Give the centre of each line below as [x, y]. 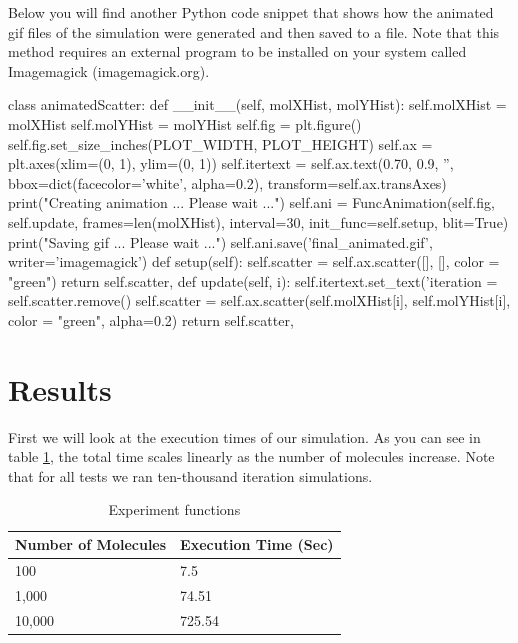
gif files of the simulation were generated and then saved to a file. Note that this [254, 31]
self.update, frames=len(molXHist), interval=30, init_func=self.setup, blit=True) [258, 221]
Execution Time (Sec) [257, 544]
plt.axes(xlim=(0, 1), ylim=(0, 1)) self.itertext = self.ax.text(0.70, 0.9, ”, [231, 163]
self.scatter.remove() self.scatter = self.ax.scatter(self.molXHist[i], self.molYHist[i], [259, 300]
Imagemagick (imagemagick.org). [109, 70]
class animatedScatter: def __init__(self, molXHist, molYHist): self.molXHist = [257, 104]
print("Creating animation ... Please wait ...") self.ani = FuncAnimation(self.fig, [251, 202]
